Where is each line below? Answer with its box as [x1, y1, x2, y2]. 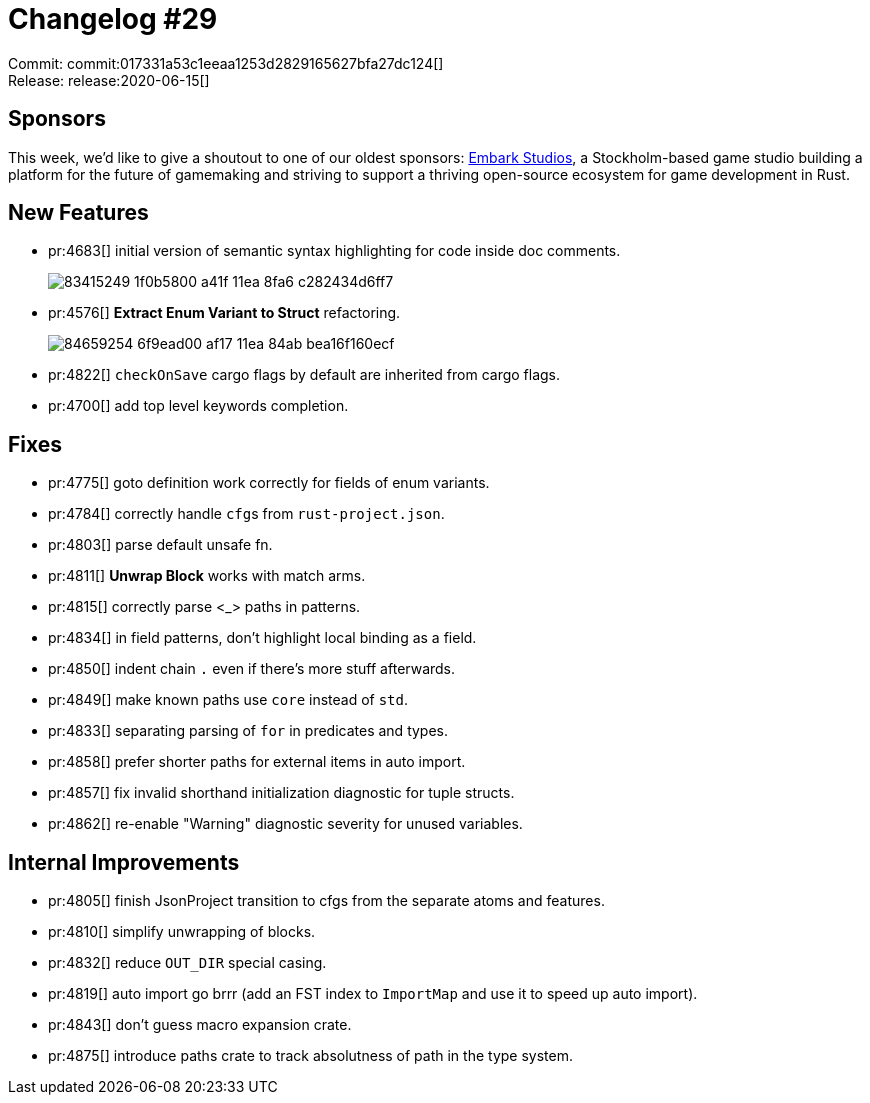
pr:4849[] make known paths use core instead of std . [48, 691, 409, 709]
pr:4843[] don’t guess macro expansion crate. [48, 1016, 352, 1034]
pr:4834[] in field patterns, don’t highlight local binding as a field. [48, 629, 477, 647]
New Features [8, 200, 149, 226]
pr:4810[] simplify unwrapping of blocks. [48, 923, 316, 941]
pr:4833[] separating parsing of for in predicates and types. [48, 722, 449, 740]
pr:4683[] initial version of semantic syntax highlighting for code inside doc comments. [48, 242, 621, 260]
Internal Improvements [8, 849, 240, 875]
